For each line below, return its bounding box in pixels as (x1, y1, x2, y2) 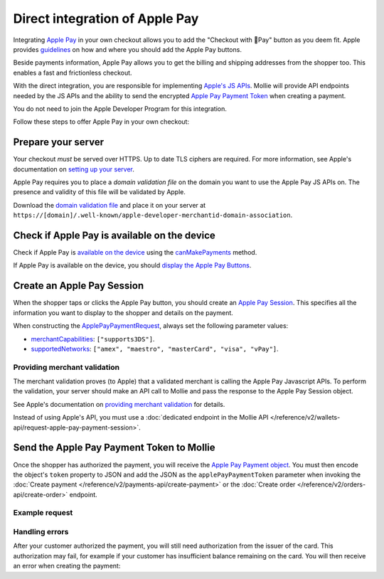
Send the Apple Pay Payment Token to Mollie (13, 442, 216, 454)
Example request (13, 508, 73, 518)
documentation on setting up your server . (13, 164, 135, 174)
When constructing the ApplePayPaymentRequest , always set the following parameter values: (13, 322, 289, 330)
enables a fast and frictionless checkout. (13, 68, 132, 77)
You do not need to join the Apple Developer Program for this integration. (13, 104, 228, 113)
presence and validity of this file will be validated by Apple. (13, 188, 186, 196)
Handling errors (13, 527, 69, 537)
